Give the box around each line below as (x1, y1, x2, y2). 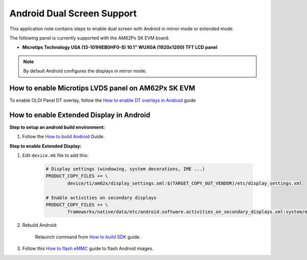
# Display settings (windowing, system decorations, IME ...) (46, 166, 205, 172)
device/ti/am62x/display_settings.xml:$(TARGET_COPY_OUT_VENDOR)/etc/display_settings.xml (67, 180, 302, 186)
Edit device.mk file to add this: (22, 153, 89, 159)
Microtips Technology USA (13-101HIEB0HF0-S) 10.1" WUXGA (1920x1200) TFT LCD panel (22, 44, 217, 51)
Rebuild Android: (22, 222, 58, 228)
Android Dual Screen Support (9, 8, 137, 19)
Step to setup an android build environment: (9, 124, 105, 130)
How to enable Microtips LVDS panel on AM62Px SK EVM (9, 83, 195, 92)
